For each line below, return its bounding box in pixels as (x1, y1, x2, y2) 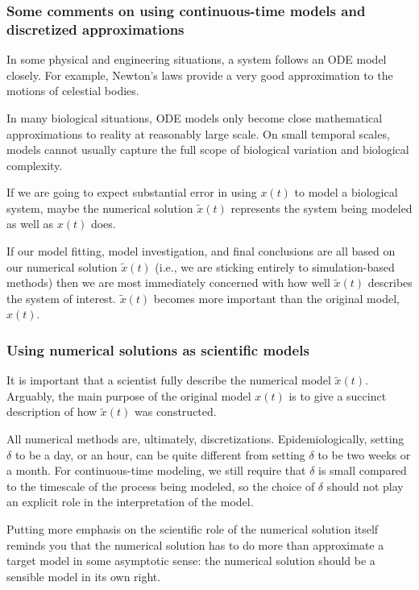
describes (367, 274, 413, 291)
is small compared (318, 462, 407, 479)
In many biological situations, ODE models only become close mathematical (6, 109, 383, 126)
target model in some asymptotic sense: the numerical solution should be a (6, 552, 375, 569)
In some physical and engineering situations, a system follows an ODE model (6, 51, 387, 68)
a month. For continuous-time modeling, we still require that (6, 462, 306, 479)
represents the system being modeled (230, 199, 413, 216)
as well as (6, 215, 54, 232)
